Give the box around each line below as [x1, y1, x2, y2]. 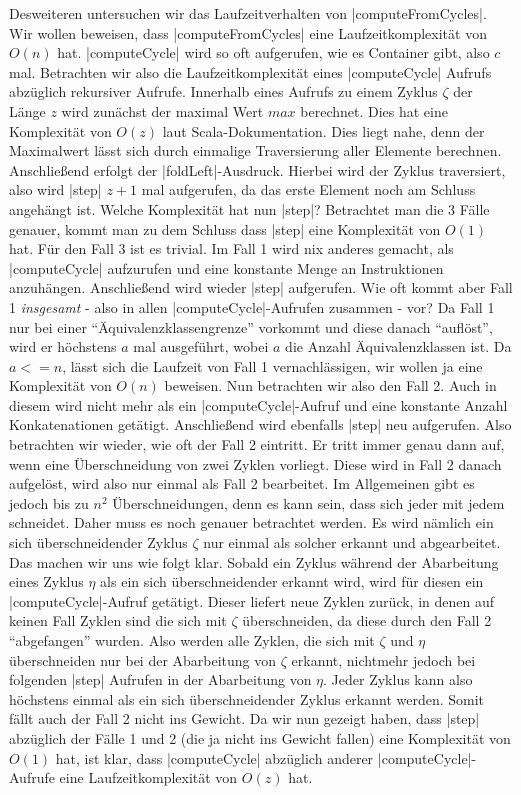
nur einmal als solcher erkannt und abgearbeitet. [203, 532, 501, 553]
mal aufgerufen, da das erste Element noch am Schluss [141, 179, 476, 200]
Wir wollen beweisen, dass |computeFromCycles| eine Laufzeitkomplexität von [9, 22, 487, 43]
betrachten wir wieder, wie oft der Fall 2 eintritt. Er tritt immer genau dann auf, [9, 434, 505, 455]
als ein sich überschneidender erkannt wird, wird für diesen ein [100, 571, 484, 592]
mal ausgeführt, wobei [133, 336, 269, 357]
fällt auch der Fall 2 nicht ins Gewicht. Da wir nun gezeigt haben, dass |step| [9, 708, 480, 729]
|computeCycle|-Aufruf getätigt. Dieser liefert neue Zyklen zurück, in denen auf [9, 590, 494, 611]
